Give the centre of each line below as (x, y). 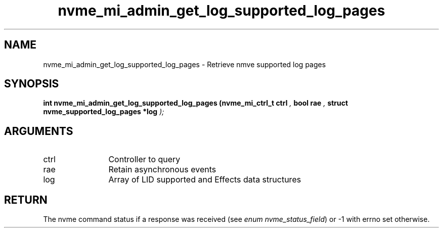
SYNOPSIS (32, 84)
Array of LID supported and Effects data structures (205, 180)
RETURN (26, 200)
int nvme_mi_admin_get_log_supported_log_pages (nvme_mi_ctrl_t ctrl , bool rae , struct (196, 103)
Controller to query (144, 159)
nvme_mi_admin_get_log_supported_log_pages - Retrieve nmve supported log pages (185, 64)
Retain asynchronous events (162, 170)
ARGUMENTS (39, 131)
